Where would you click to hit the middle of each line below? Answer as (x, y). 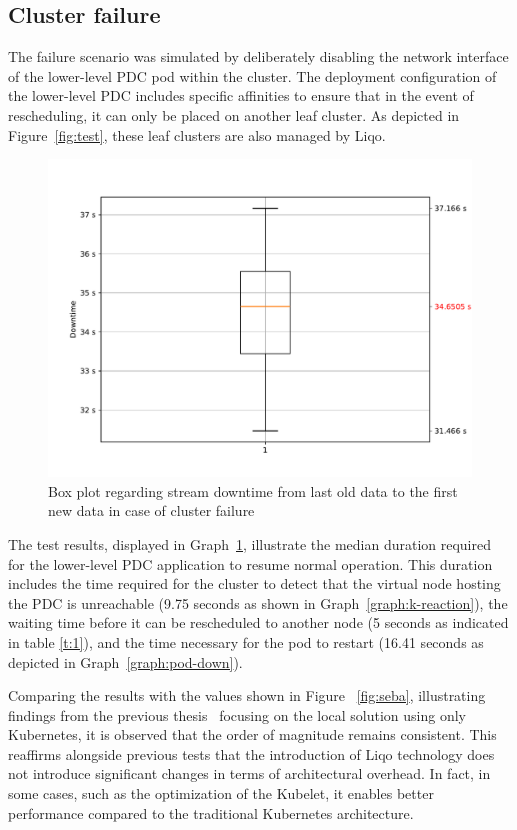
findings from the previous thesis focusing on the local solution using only (237, 714)
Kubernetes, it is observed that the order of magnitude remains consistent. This (252, 734)
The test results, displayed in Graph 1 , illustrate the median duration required (249, 543)
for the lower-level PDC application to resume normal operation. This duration (250, 563)
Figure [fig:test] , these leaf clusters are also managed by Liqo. (197, 134)
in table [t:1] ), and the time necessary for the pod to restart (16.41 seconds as (246, 641)
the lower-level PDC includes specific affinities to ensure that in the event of (241, 95)
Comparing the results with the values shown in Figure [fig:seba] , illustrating (247, 695)
